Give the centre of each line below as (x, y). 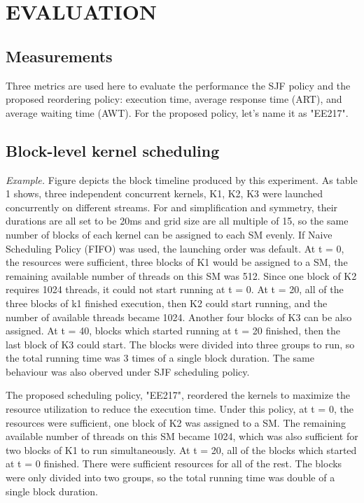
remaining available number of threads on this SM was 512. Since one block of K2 (181, 275)
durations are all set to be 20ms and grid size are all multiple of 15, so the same (177, 221)
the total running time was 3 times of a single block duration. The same (160, 358)
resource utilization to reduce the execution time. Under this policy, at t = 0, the (180, 409)
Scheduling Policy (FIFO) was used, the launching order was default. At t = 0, (175, 248)
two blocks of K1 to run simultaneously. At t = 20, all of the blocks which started (181, 449)
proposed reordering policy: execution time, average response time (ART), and (174, 99)
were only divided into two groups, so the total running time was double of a (170, 477)
